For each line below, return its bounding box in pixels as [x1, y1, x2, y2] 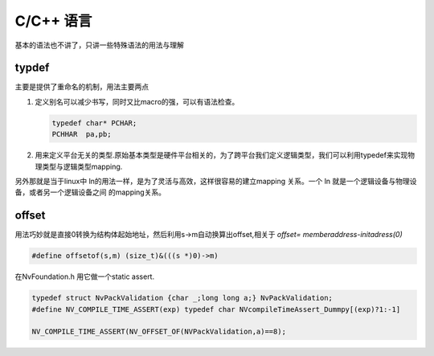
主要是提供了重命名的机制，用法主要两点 [14, 82, 149, 92]
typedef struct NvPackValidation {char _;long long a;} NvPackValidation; [31, 293, 334, 303]
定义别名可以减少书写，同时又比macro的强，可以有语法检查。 [35, 96, 240, 106]
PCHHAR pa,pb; [51, 129, 112, 139]
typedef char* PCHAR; [51, 118, 137, 128]
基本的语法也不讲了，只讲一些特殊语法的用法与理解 [14, 40, 184, 50]
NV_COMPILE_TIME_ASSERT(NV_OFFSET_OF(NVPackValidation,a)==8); [31, 327, 287, 337]
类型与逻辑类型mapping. [41, 162, 123, 171]
